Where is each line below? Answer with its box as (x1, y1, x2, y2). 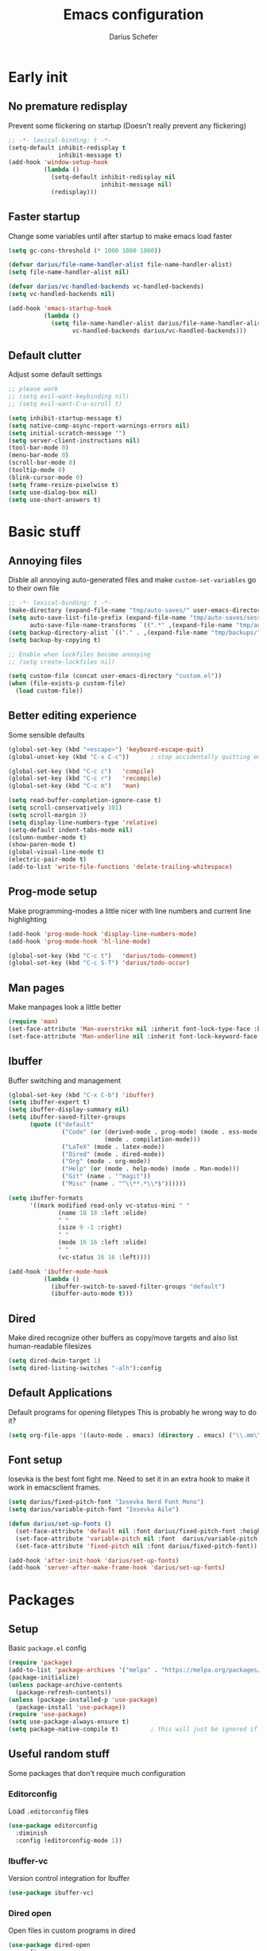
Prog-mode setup (8, 885, 98, 898)
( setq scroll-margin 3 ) (8, 811, 87, 819)
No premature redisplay (8, 99, 128, 113)
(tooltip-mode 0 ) (8, 466, 66, 474)
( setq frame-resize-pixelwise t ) (8, 481, 119, 489)
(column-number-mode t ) (8, 833, 87, 841)
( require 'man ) (8, 1018, 59, 1026)
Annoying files (8, 554, 83, 567)
